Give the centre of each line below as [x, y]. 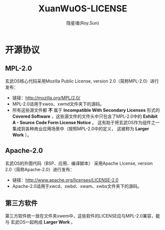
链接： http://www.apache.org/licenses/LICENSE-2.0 [65, 180]
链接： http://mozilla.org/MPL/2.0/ [46, 97]
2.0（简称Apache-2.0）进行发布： [40, 169]
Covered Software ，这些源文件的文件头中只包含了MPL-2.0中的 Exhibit [85, 116]
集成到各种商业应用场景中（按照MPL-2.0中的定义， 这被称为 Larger [81, 129]
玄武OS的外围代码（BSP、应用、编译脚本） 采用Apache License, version [79, 163]
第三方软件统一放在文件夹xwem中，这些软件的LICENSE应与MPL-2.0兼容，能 [82, 216]
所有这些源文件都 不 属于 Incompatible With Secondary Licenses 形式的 [86, 110]
